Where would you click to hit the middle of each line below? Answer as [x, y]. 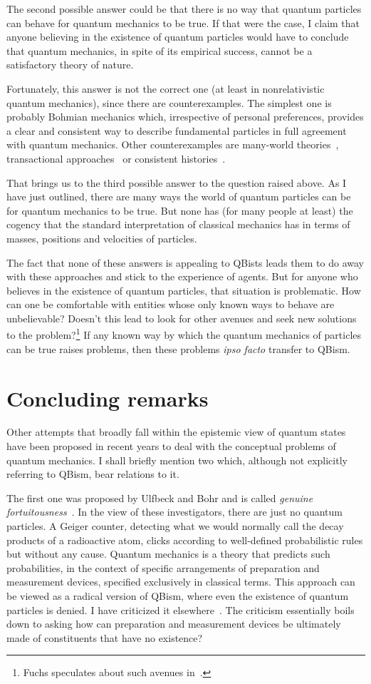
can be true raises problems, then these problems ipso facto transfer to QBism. [178, 348]
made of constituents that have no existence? [105, 637]
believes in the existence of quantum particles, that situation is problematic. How [184, 290]
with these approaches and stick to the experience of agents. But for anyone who [182, 276]
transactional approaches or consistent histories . [116, 158]
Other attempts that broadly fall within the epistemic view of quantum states [176, 432]
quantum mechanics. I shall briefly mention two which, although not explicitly [177, 460]
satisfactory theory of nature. [70, 65]
